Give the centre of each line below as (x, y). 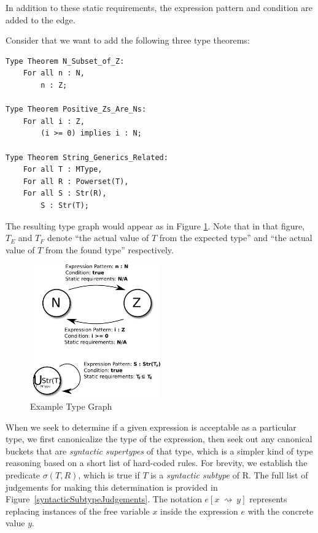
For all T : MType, (63, 170)
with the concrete (281, 511)
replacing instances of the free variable (78, 511)
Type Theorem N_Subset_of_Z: (65, 61)
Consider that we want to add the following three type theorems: (128, 40)
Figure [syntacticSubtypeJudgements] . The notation (104, 499)
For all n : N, (54, 73)
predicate (23, 475)
